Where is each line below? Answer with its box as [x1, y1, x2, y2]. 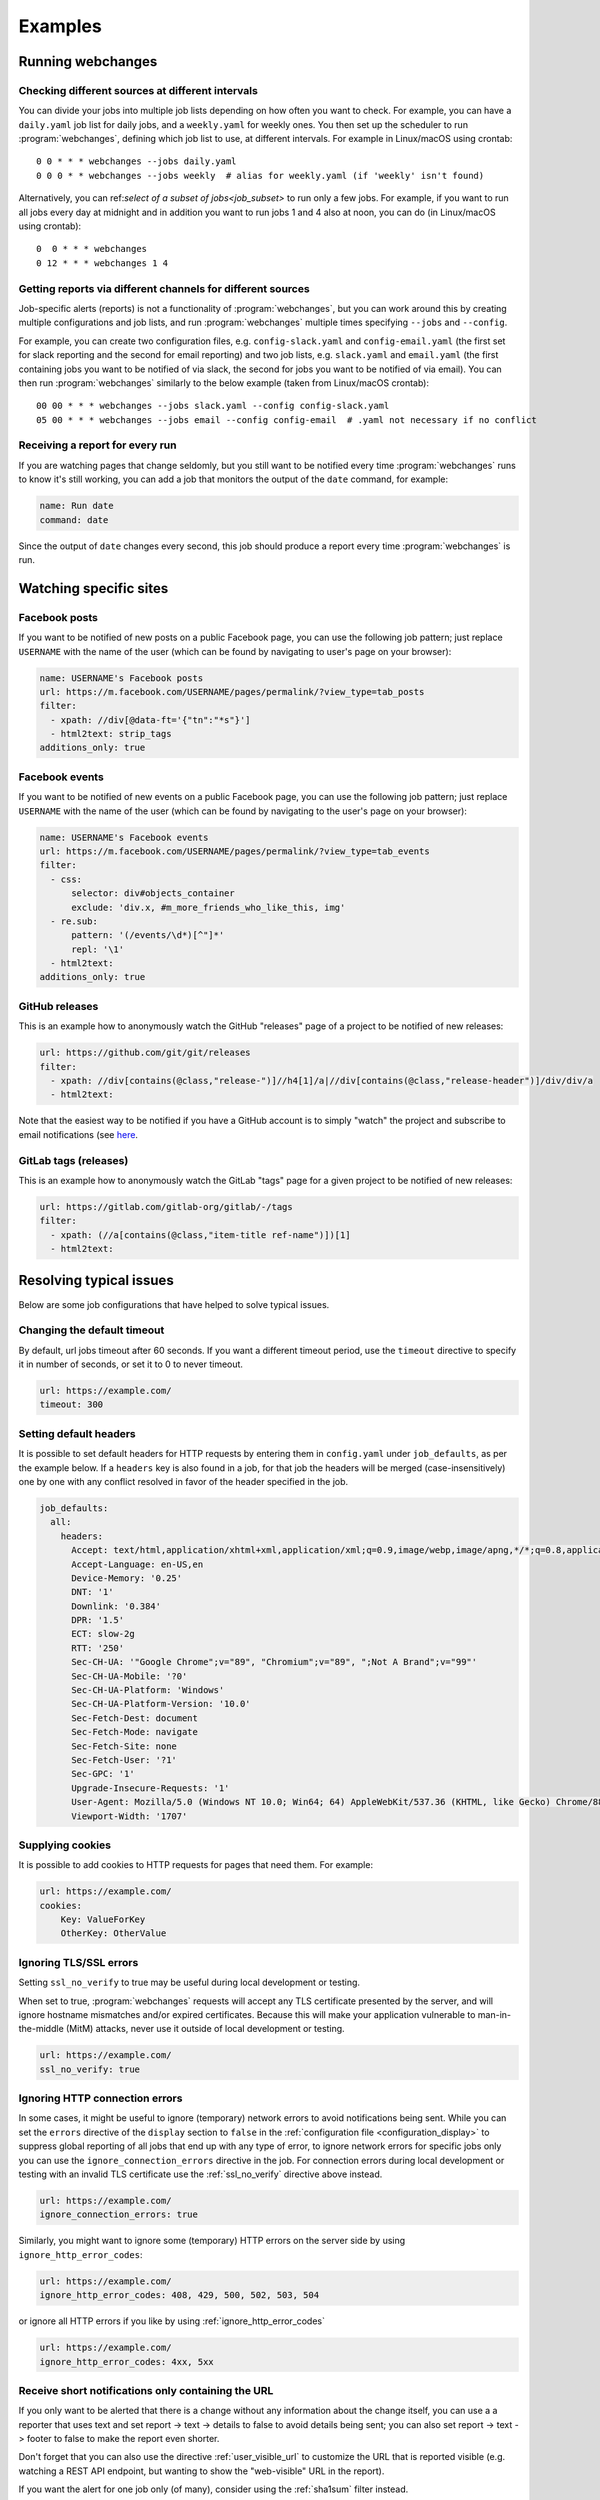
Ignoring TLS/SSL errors [18, 1955, 139, 1969]
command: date [39, 514, 109, 525]
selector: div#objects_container [71, 888, 235, 899]
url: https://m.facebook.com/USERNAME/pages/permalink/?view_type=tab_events [39, 845, 430, 857]
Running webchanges [18, 53, 158, 70]
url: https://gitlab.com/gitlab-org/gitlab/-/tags [39, 1201, 294, 1212]
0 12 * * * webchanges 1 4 [36, 257, 169, 269]
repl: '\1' [71, 943, 125, 955]
